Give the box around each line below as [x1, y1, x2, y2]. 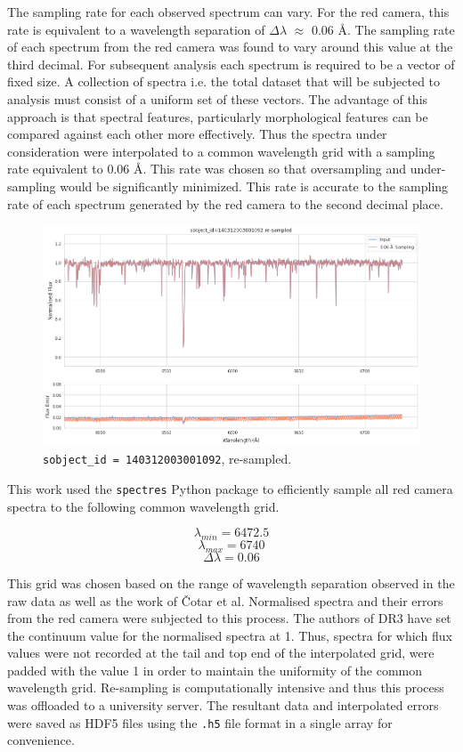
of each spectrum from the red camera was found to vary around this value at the [7, 37, 453, 56]
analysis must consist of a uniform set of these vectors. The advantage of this [7, 89, 428, 108]
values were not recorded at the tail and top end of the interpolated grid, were [7, 643, 435, 662]
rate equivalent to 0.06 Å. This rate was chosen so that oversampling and [7, 159, 407, 178]
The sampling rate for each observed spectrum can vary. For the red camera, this [7, 3, 450, 20]
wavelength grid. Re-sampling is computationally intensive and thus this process [7, 678, 444, 697]
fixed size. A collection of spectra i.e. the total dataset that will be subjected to [7, 72, 441, 91]
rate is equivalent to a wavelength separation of [7, 20, 265, 38]
